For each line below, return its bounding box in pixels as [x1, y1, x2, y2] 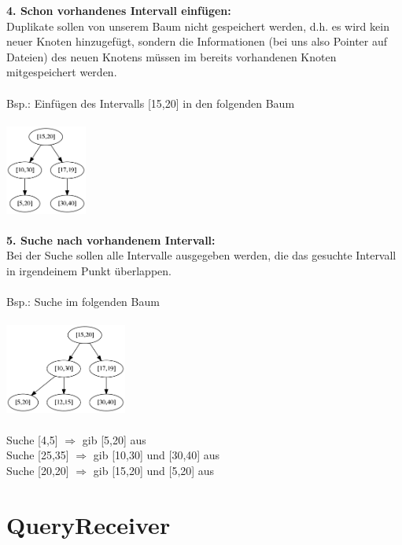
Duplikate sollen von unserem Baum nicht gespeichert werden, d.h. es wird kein [6, 17, 389, 34]
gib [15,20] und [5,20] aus [93, 462, 215, 478]
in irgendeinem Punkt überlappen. [6, 263, 171, 279]
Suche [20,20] [6, 462, 69, 478]
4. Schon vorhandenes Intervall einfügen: [6, 2, 231, 18]
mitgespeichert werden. [6, 64, 117, 80]
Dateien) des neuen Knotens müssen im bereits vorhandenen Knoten [6, 48, 337, 64]
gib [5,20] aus [82, 431, 146, 447]
